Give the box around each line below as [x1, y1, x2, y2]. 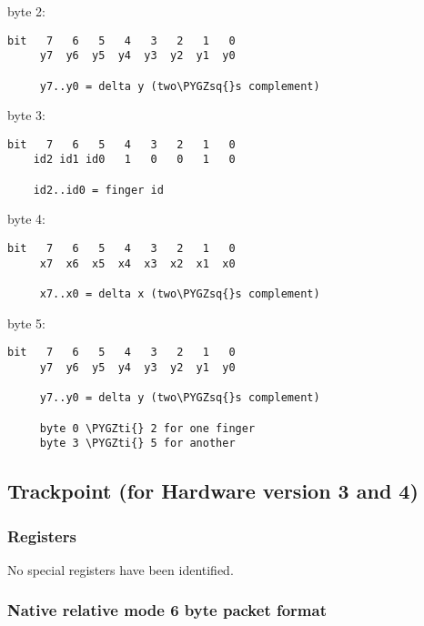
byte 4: [7, 209, 45, 228]
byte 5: [7, 313, 45, 332]
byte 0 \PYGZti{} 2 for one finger [39, 421, 256, 435]
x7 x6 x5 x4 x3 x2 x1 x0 [39, 257, 236, 270]
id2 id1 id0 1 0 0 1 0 [33, 153, 236, 167]
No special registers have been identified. [7, 560, 234, 579]
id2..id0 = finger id [33, 183, 164, 197]
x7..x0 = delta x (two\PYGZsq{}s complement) [39, 288, 320, 300]
